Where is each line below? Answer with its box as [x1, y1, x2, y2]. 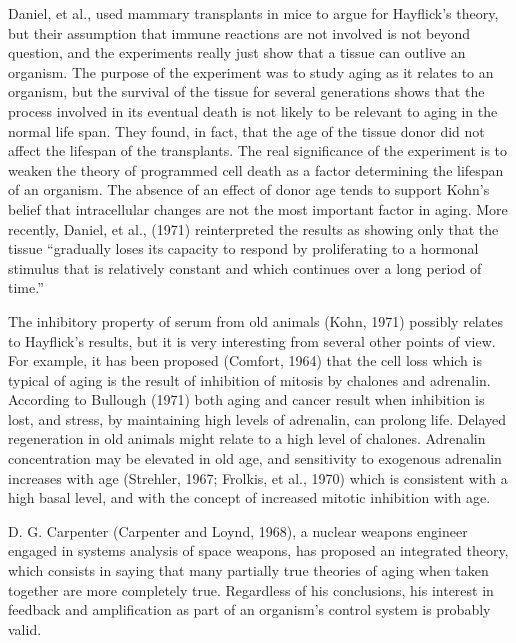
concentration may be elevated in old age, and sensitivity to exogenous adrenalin [8, 448, 502, 469]
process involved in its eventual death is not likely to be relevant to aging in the [8, 100, 498, 121]
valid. [8, 618, 42, 639]
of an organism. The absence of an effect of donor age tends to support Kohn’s [8, 179, 490, 200]
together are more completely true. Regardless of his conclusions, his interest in [8, 579, 494, 600]
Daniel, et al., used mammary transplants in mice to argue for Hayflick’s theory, [8, 3, 499, 23]
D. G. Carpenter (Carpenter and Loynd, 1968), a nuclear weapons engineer [8, 520, 468, 541]
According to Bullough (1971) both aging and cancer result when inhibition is [8, 389, 485, 410]
